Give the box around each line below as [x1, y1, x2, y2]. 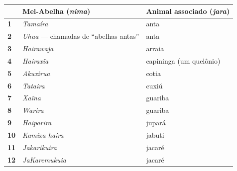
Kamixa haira [22, 129, 64, 140]
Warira [22, 105, 44, 115]
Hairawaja [22, 43, 54, 54]
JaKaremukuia [22, 154, 66, 165]
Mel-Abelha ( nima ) [22, 5, 91, 16]
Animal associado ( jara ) [146, 5, 230, 16]
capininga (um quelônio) [146, 55, 221, 66]
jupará [146, 117, 166, 128]
